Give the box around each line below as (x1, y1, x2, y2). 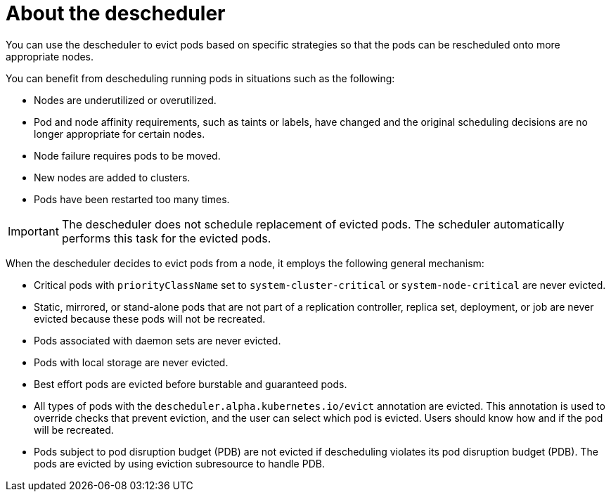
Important (8, 224, 59, 238)
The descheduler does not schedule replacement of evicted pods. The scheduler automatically (61, 217, 565, 231)
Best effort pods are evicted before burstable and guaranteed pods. (34, 377, 347, 390)
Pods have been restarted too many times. (34, 193, 230, 205)
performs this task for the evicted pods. (61, 231, 271, 245)
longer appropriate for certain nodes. (34, 127, 205, 140)
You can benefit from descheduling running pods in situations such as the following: (6, 72, 395, 84)
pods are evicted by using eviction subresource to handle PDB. (34, 457, 325, 470)
